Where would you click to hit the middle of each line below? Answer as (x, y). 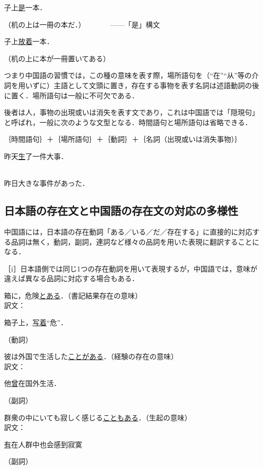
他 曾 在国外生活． (32, 383)
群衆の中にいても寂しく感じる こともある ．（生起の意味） (98, 417)
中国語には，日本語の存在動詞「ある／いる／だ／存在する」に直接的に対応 (128, 231)
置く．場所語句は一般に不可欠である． (75, 95)
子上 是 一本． (25, 7)
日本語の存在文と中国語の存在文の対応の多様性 (121, 210)
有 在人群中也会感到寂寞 (43, 444)
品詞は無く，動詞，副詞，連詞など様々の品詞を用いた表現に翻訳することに (135, 241)
